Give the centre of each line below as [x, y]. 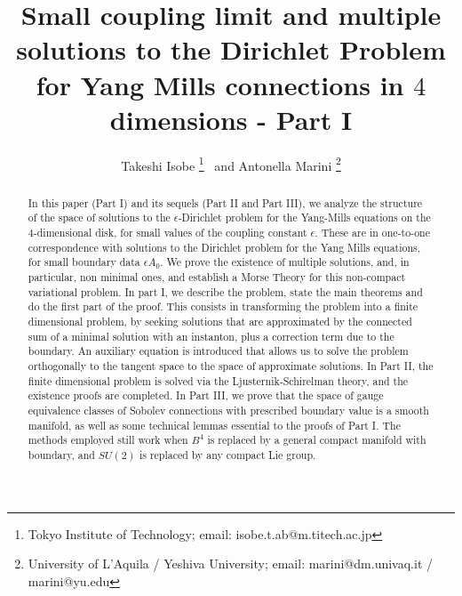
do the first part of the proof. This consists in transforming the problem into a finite [223, 306]
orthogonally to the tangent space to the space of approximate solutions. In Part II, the [231, 365]
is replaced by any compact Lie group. [227, 454]
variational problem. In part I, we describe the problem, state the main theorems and [225, 291]
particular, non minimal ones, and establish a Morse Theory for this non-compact [217, 277]
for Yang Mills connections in [220, 84]
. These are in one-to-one [372, 233]
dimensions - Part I [231, 119]
